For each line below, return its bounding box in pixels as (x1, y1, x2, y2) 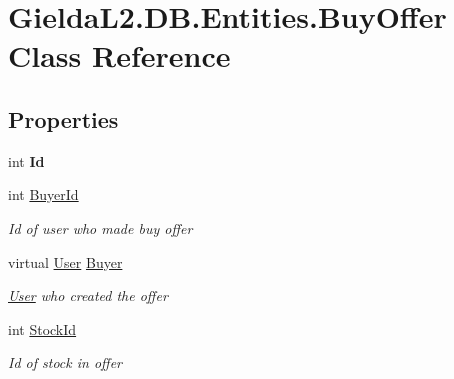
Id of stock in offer (8, 352, 123, 373)
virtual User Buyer (8, 251, 123, 272)
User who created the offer (8, 285, 168, 306)
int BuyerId (8, 184, 79, 205)
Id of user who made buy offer (8, 217, 193, 238)
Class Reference (8, 35, 231, 76)
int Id (8, 150, 45, 171)
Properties (8, 103, 119, 134)
